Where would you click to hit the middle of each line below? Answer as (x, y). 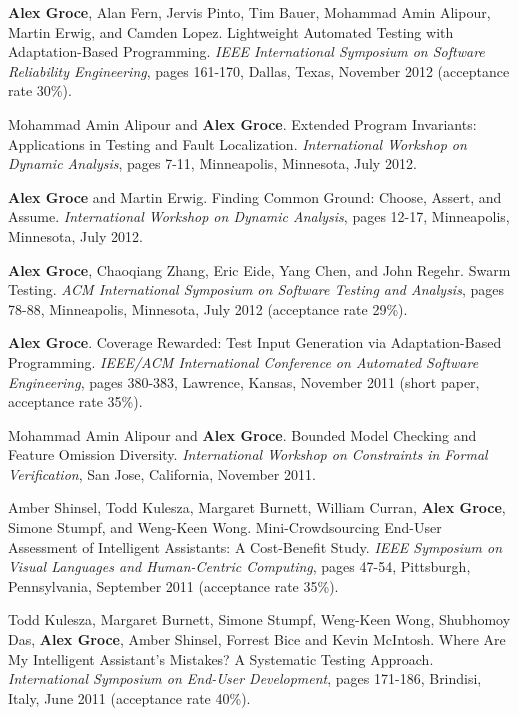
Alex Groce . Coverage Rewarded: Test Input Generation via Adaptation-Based (255, 342)
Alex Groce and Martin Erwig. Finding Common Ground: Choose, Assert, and (255, 196)
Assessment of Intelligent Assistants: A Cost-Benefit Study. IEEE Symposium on (255, 546)
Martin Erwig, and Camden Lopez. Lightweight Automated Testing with (231, 31)
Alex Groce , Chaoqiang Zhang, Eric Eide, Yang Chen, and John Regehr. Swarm (259, 269)
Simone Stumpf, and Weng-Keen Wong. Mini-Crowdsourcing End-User (225, 527)
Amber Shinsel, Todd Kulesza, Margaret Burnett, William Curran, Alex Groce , (257, 507)
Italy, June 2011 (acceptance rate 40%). (129, 697)
